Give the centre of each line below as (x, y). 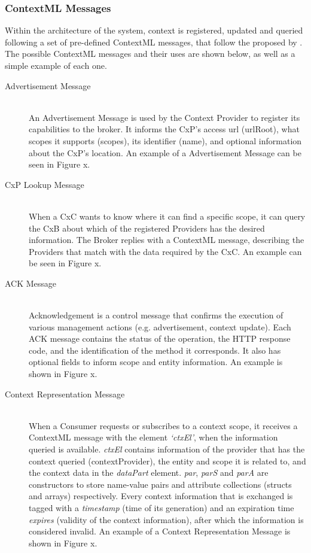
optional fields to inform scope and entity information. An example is (156, 362)
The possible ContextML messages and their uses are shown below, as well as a (150, 54)
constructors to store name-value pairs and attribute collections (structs (160, 484)
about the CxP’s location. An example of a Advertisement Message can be (165, 152)
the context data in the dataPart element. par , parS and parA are (149, 473)
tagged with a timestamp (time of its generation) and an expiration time (161, 508)
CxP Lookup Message (45, 184)
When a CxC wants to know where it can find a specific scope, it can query (167, 216)
